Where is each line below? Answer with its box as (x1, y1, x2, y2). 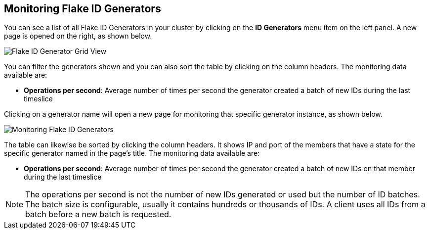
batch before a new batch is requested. (25, 209, 172, 220)
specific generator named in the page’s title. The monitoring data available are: (4, 149, 260, 158)
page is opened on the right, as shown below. (4, 32, 152, 41)
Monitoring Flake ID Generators (4, 2, 161, 15)
